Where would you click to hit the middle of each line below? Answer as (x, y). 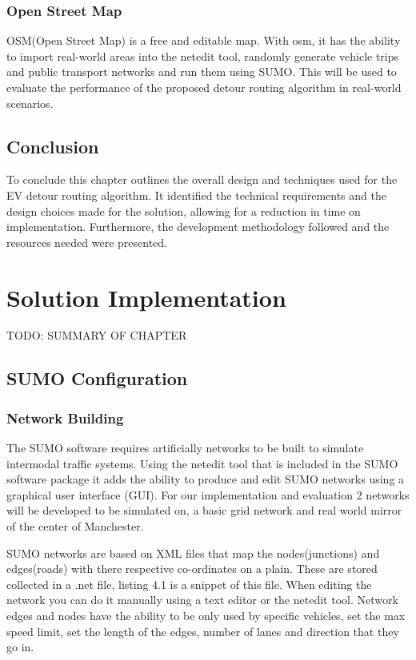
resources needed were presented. (87, 242)
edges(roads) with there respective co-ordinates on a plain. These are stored (192, 569)
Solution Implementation (146, 297)
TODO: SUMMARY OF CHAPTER (97, 335)
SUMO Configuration (97, 378)
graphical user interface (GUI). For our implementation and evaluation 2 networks (208, 494)
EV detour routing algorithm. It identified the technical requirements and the (196, 195)
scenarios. (30, 103)
